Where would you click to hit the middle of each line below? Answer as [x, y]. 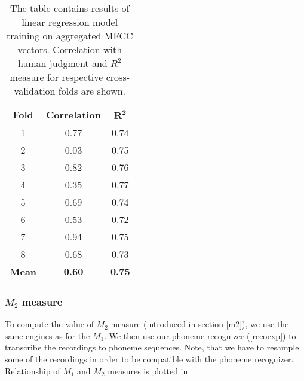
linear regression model [70, 22]
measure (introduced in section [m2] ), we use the [200, 324]
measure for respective [56, 77]
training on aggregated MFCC [70, 36]
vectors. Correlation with [70, 49]
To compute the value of [49, 324]
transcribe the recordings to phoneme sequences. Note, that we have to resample [152, 347]
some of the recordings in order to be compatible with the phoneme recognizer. [149, 359]
